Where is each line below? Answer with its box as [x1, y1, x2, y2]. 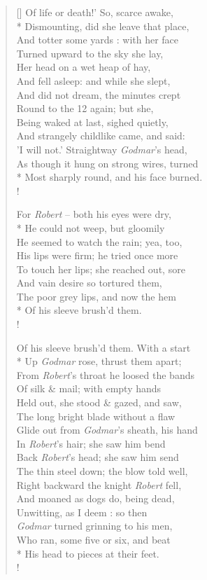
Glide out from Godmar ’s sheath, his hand [16, 422, 198, 437]
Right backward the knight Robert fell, [16, 477, 182, 492]
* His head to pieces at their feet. [16, 546, 159, 560]
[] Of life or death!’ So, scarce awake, [16, 5, 173, 19]
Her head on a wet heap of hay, [16, 60, 151, 74]
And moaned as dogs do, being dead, [16, 491, 175, 506]
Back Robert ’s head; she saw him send [16, 450, 179, 464]
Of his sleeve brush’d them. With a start [16, 340, 191, 354]
